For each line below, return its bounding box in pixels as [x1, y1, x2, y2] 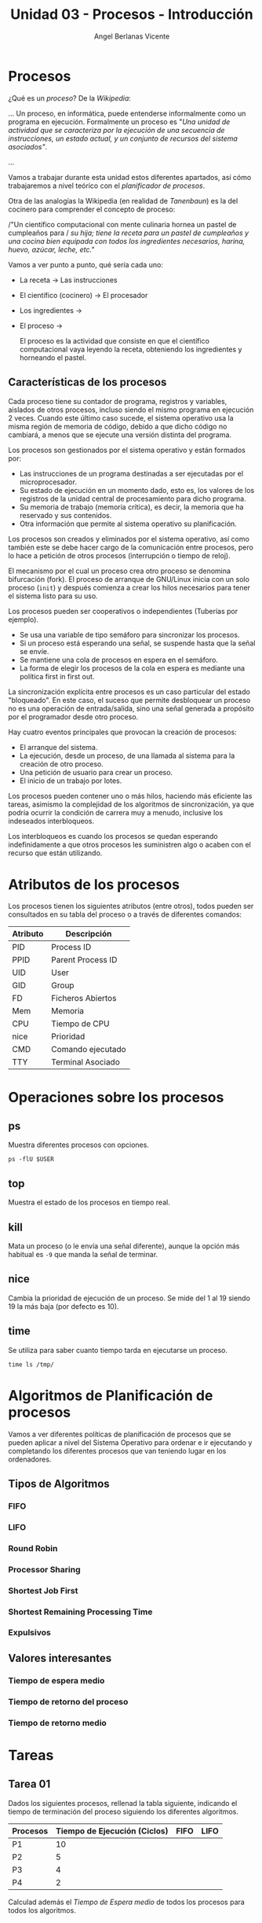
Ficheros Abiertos [50, 993, 117, 1004]
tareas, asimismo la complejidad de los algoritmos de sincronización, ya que [8, 800, 255, 809]
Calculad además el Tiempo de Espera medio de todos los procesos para [8, 1897, 245, 1906]
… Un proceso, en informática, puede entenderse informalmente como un [8, 108, 246, 118]
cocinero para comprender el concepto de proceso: [8, 204, 176, 214]
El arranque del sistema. [19, 742, 98, 752]
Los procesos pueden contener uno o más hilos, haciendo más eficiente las [8, 791, 253, 800]
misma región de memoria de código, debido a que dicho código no [8, 421, 227, 431]
